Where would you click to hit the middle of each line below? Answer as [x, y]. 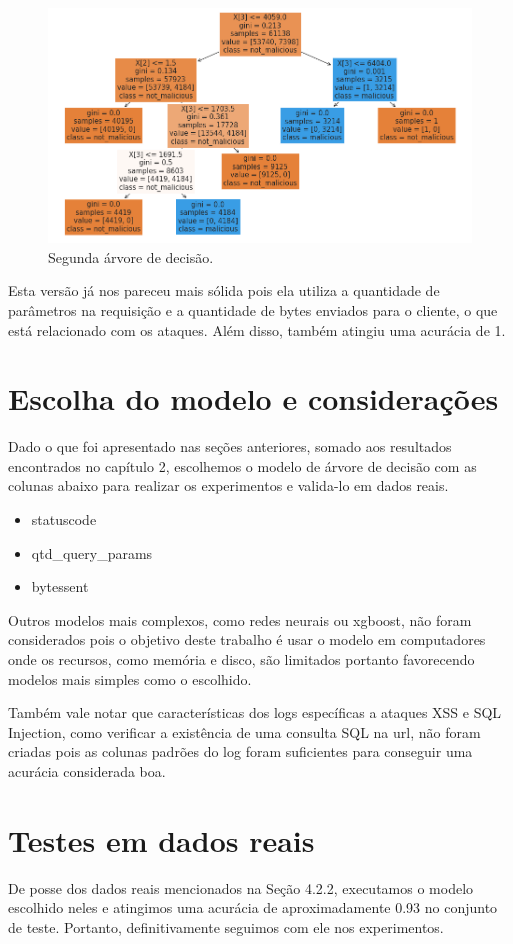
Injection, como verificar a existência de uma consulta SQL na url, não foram [244, 731]
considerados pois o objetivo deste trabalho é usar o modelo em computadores [247, 639]
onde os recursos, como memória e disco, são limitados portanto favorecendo [241, 658]
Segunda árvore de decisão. [131, 256]
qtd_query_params [92, 552]
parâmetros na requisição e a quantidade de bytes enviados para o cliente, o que [253, 309]
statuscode [64, 519]
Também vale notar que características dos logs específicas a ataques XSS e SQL [255, 712]
